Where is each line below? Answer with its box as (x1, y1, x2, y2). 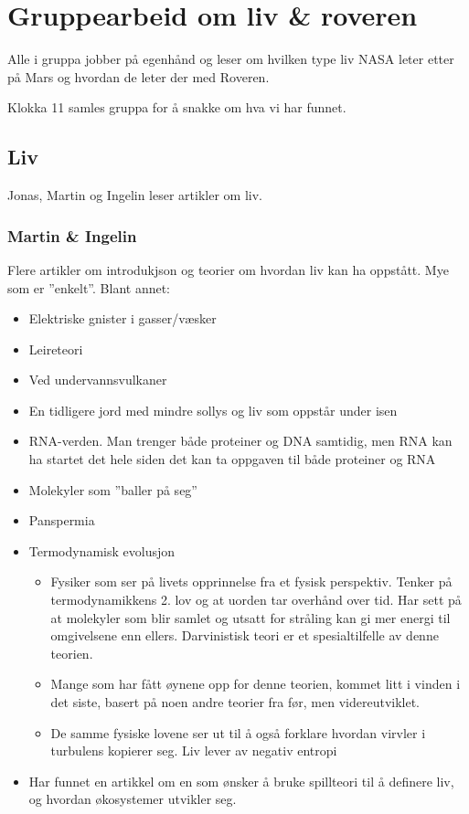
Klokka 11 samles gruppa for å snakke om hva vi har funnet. (7, 98, 346, 117)
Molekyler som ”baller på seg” (28, 480, 197, 499)
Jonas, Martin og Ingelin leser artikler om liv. (7, 185, 262, 205)
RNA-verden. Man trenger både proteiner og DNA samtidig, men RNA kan (28, 431, 453, 450)
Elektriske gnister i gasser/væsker (28, 309, 217, 328)
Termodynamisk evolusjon (28, 541, 176, 560)
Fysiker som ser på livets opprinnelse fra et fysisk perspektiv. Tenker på (50, 572, 453, 591)
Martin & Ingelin (7, 224, 137, 247)
